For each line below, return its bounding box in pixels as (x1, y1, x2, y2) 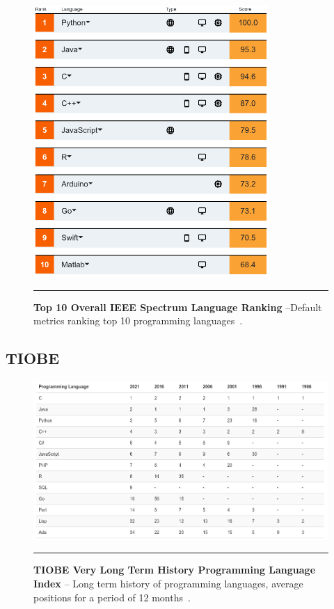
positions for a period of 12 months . (33, 590, 191, 604)
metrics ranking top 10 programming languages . (33, 313, 243, 328)
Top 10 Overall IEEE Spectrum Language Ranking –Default (33, 299, 322, 314)
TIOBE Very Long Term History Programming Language (33, 562, 316, 577)
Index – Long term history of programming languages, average (33, 576, 303, 591)
